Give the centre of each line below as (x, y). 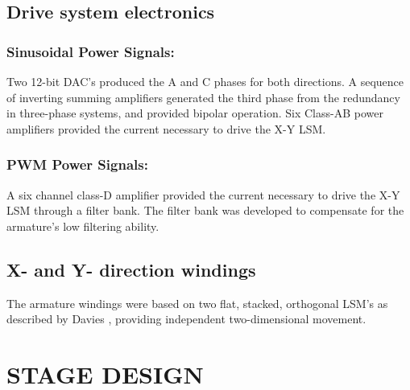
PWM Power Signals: (77, 164)
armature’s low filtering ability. (83, 226)
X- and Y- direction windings (131, 269)
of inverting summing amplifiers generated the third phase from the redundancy (203, 97)
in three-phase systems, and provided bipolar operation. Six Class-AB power (195, 113)
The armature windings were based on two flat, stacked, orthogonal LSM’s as (197, 303)
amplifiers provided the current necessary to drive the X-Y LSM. (166, 128)
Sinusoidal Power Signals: (91, 51)
